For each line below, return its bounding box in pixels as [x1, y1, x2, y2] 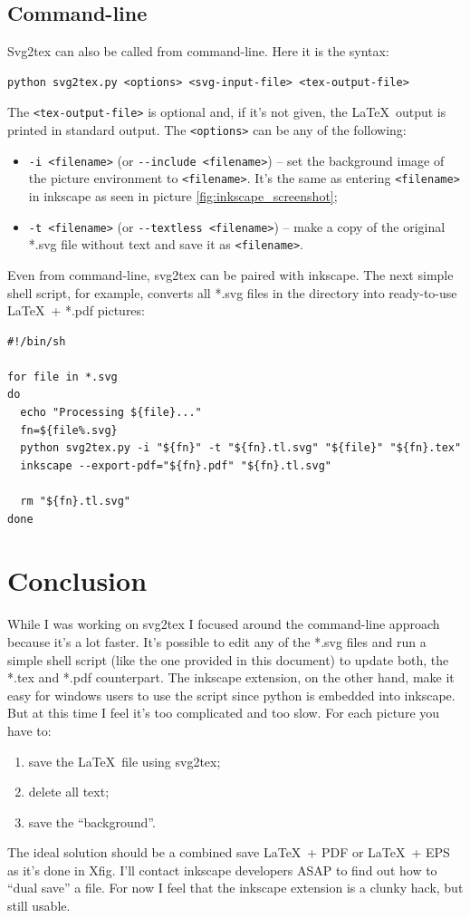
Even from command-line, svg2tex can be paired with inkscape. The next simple [7, 265, 454, 284]
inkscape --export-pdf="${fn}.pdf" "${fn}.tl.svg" [20, 459, 331, 472]
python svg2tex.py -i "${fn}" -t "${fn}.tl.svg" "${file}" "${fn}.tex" [20, 441, 462, 455]
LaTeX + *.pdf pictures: [7, 301, 145, 320]
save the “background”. [28, 812, 156, 831]
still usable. [7, 896, 71, 915]
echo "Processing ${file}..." [20, 406, 202, 420]
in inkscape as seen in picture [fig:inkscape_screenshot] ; [28, 187, 338, 206]
